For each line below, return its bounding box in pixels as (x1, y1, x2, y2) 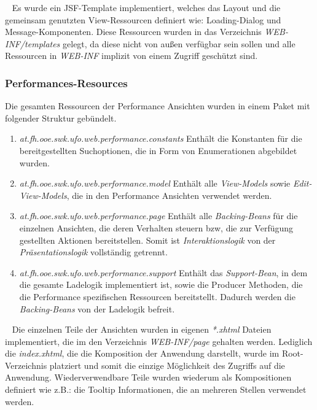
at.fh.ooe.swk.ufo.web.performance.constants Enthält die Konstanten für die (19, 132, 302, 145)
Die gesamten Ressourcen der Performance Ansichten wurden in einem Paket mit (5, 99, 310, 112)
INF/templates (5, 37, 60, 50)
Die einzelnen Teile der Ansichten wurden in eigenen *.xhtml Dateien (12, 323, 272, 336)
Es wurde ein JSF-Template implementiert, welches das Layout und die (12, 1, 281, 14)
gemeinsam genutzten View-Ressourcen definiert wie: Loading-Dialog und (5, 13, 281, 26)
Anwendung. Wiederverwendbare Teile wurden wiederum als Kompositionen (5, 371, 292, 384)
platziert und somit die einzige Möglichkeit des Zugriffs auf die (49, 358, 285, 371)
